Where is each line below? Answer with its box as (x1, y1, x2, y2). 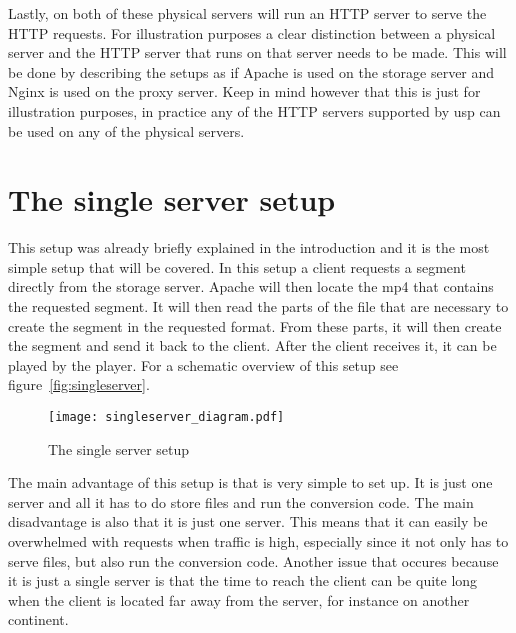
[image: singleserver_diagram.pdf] (48, 410, 285, 425)
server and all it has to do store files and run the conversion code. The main (8, 491, 474, 512)
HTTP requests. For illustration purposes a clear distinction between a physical (8, 22, 496, 43)
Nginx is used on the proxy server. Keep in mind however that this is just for (8, 81, 481, 102)
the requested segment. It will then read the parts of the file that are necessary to (8, 296, 509, 317)
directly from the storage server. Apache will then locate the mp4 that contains (8, 276, 494, 297)
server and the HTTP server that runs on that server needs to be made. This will (8, 42, 507, 63)
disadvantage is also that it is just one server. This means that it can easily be (8, 511, 488, 532)
